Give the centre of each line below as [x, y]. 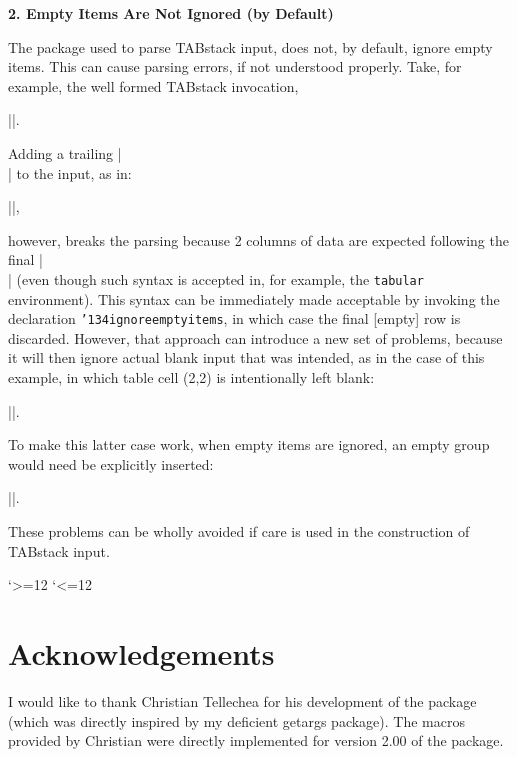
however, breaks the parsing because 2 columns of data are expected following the [258, 239]
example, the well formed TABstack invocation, [153, 85]
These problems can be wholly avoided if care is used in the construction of [239, 531]
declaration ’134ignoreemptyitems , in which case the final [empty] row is [234, 318]
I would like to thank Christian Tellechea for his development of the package [242, 700]
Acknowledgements [141, 652]
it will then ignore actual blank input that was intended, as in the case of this [246, 357]
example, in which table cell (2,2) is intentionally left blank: [191, 377]
